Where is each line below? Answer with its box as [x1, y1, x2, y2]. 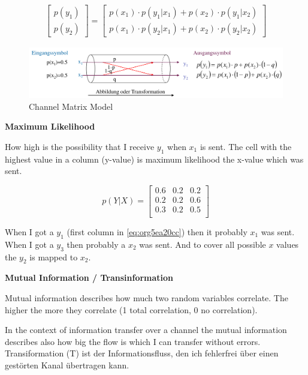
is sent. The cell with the [200, 140, 292, 152]
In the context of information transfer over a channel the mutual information [5, 323, 287, 336]
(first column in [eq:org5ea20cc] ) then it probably [67, 226, 247, 238]
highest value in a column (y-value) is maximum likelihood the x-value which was [5, 152, 304, 165]
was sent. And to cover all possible [139, 238, 266, 250]
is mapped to [29, 250, 78, 263]
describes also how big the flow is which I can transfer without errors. [5, 335, 261, 347]
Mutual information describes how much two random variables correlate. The [5, 292, 288, 304]
